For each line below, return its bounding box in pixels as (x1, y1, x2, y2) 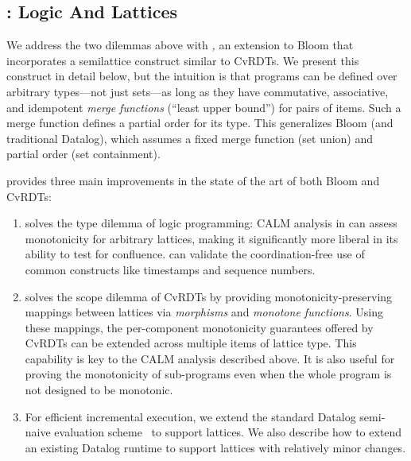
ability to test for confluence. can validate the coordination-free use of (25, 246, 365, 262)
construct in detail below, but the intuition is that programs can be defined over (6, 68, 397, 84)
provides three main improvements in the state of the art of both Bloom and (6, 172, 380, 188)
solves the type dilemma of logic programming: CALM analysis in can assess (25, 215, 397, 231)
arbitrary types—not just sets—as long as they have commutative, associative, (6, 83, 389, 99)
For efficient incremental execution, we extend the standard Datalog (25, 408, 356, 424)
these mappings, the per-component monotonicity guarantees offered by (25, 319, 374, 335)
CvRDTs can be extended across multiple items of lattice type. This (25, 335, 357, 351)
